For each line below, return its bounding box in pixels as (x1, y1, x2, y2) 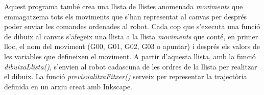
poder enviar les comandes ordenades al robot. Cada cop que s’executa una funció (4, 21, 260, 32)
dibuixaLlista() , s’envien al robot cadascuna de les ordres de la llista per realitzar (4, 61, 257, 72)
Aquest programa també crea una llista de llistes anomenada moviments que (4, 1, 243, 11)
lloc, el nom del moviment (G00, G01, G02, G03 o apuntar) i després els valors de (4, 41, 260, 52)
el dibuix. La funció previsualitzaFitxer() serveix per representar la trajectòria (4, 71, 247, 82)
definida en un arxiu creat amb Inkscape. (4, 81, 133, 91)
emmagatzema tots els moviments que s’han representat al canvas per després (4, 11, 247, 21)
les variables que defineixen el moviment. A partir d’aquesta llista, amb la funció (4, 51, 256, 61)
